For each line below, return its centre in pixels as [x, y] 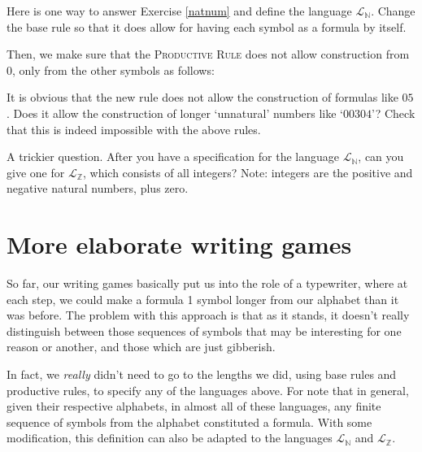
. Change [393, 11]
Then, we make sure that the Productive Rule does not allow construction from [208, 54]
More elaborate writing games [179, 244]
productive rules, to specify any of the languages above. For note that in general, [208, 390]
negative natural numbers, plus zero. [98, 188]
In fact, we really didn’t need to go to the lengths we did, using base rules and [202, 374]
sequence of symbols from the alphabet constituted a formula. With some [189, 422]
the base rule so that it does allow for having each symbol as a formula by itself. [207, 26]
